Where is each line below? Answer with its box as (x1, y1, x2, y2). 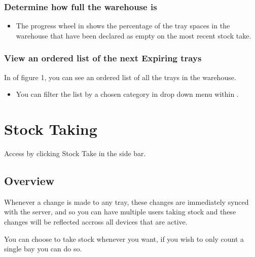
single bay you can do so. (4, 243, 82, 254)
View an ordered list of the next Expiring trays (4, 52, 202, 64)
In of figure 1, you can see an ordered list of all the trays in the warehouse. (4, 71, 236, 82)
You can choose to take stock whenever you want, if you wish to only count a (4, 233, 244, 244)
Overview (4, 172, 55, 188)
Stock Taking (4, 119, 97, 139)
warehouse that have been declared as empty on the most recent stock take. (16, 30, 251, 41)
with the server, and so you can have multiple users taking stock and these (4, 206, 236, 217)
